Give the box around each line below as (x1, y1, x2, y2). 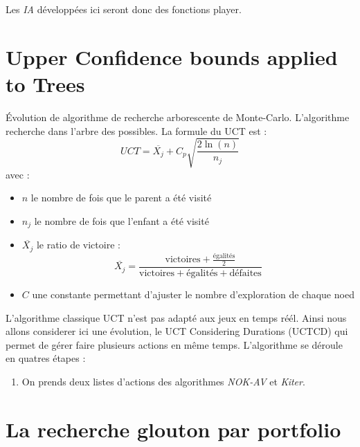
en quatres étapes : (6, 351, 86, 365)
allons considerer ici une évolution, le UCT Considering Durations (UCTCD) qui (6, 324, 348, 338)
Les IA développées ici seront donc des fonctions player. (6, 2, 242, 16)
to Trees (6, 69, 85, 98)
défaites (229, 268, 262, 278)
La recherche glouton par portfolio (6, 414, 341, 443)
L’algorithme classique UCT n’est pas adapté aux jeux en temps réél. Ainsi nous (6, 310, 347, 325)
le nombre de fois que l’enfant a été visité (34, 213, 209, 228)
